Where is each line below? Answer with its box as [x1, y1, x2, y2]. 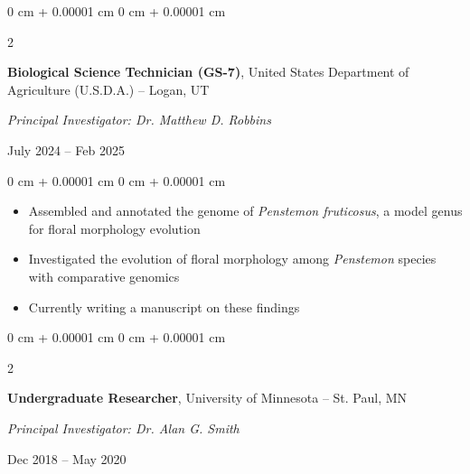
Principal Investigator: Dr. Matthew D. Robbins [7, 110, 271, 129]
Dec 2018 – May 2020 [7, 449, 127, 468]
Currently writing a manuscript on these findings [28, 297, 300, 316]
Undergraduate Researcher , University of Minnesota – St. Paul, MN [7, 388, 408, 407]
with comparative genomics [28, 266, 180, 285]
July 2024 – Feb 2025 [7, 140, 125, 159]
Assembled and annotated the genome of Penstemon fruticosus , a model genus [28, 201, 463, 220]
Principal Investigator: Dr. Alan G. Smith [7, 418, 240, 437]
